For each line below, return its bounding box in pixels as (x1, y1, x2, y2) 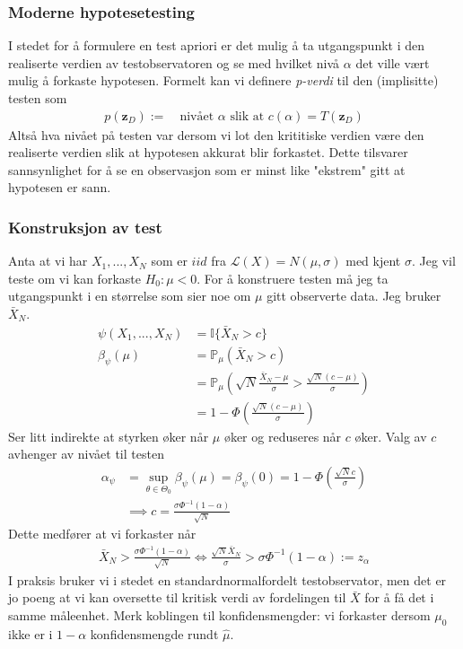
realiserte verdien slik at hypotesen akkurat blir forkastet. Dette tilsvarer (8, 143, 408, 162)
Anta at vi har (8, 251, 88, 270)
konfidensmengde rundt (90, 624, 219, 643)
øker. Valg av (354, 426, 427, 445)
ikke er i (8, 624, 53, 643)
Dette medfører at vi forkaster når (8, 524, 197, 543)
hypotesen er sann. (8, 178, 111, 197)
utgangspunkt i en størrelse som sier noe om (8, 286, 251, 305)
